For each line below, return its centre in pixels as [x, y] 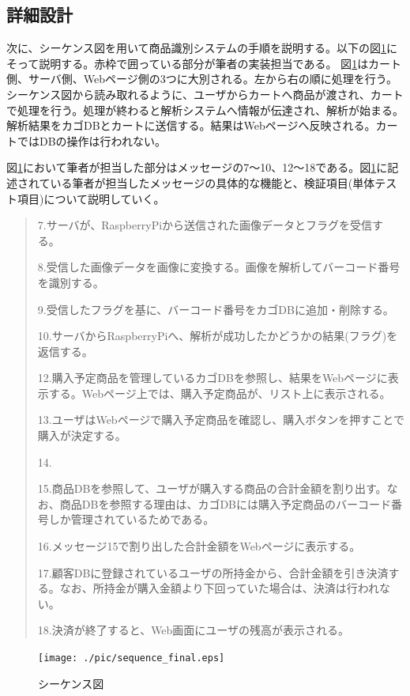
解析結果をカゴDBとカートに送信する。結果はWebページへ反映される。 [191, 125]
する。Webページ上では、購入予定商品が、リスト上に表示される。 [220, 393]
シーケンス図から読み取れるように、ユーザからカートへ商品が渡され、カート [205, 94]
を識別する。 [71, 282]
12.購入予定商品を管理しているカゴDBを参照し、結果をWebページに [213, 378]
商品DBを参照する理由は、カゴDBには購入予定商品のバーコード [226, 503]
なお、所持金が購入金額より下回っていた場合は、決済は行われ [220, 588]
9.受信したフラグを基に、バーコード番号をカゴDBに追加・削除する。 [216, 309]
